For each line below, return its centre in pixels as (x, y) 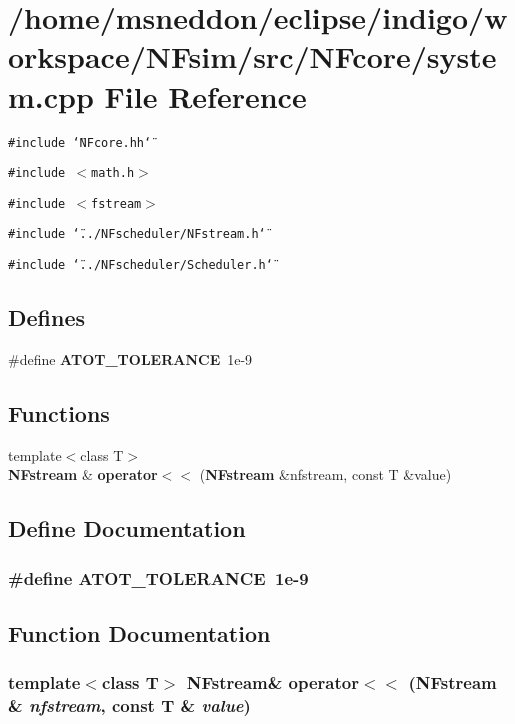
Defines (47, 317)
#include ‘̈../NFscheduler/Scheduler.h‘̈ (140, 265)
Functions (59, 412)
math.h (113, 173)
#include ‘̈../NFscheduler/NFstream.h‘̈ (137, 234)
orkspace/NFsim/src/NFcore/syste (252, 56)
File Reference (205, 95)
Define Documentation (127, 528)
